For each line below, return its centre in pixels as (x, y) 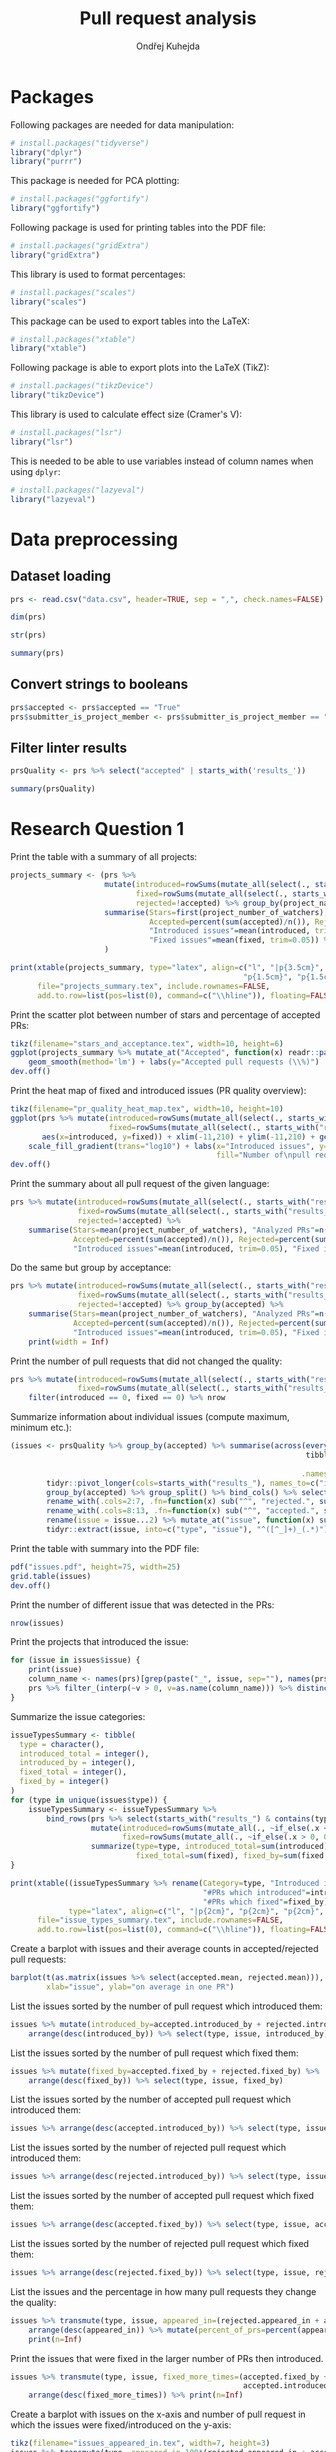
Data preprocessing (94, 539)
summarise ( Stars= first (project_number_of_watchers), (216, 912)
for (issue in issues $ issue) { (75, 1660)
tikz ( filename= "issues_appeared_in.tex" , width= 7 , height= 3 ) (140, 2443)
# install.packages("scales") (73, 292)
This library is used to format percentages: (98, 274)
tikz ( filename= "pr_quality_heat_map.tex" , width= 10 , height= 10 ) (147, 1109)
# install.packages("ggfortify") (80, 199)
